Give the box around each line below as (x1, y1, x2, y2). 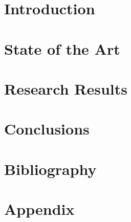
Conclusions (4, 118, 90, 139)
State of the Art (4, 38, 120, 59)
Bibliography (4, 158, 97, 179)
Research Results (4, 78, 128, 99)
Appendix (4, 198, 75, 219)
